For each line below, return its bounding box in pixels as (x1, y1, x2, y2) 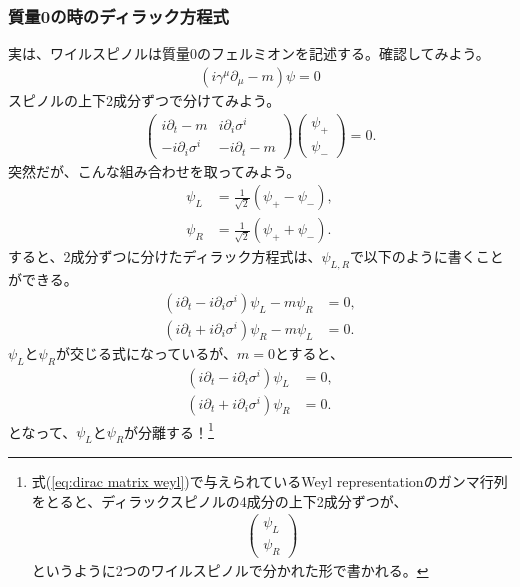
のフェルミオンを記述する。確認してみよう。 (197, 43, 490, 64)
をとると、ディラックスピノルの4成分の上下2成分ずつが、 (31, 490, 408, 511)
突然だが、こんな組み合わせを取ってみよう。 (8, 160, 301, 181)
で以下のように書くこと (349, 246, 504, 267)
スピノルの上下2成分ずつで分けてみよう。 (8, 89, 281, 110)
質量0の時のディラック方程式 (8, 3, 229, 28)
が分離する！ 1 (124, 418, 214, 442)
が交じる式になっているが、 (55, 342, 237, 363)
